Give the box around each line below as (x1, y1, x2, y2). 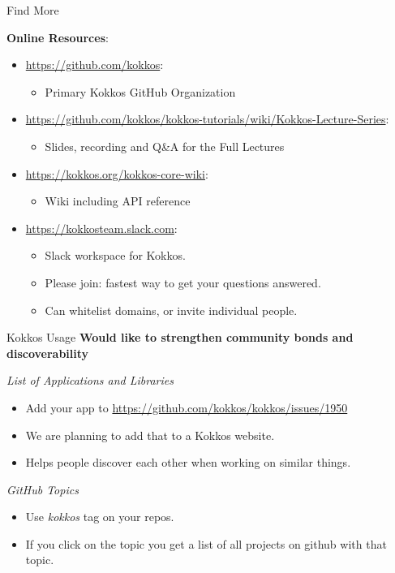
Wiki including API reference (45, 192, 191, 209)
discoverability (6, 344, 89, 361)
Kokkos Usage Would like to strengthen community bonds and (6, 329, 354, 346)
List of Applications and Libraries (6, 372, 174, 389)
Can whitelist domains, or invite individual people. (45, 301, 298, 318)
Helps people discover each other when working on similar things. (25, 454, 351, 471)
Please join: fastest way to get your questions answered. (45, 274, 321, 291)
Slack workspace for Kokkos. (45, 247, 186, 264)
